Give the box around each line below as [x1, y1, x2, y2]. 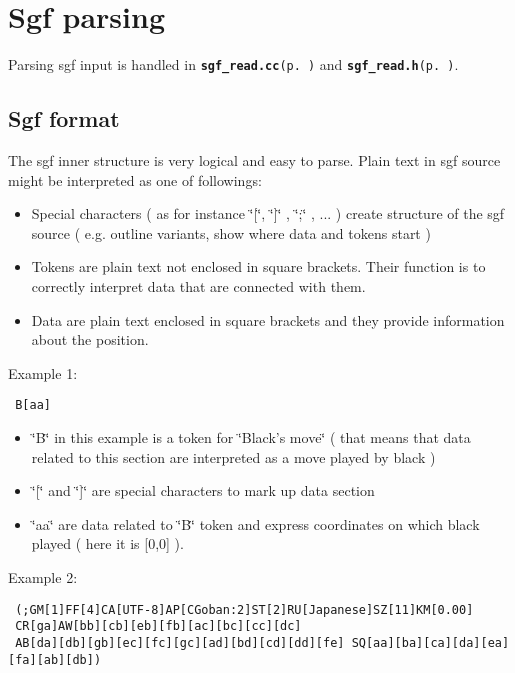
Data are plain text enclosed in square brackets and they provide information [31, 309, 505, 330]
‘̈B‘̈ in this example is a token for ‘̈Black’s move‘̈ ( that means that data [31, 426, 471, 447]
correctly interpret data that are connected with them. [31, 275, 366, 296]
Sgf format [8, 103, 120, 134]
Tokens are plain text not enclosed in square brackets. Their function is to [31, 256, 486, 277]
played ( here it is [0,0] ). [31, 533, 184, 554]
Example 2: [8, 566, 78, 587]
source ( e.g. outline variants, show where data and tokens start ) [31, 222, 431, 243]
